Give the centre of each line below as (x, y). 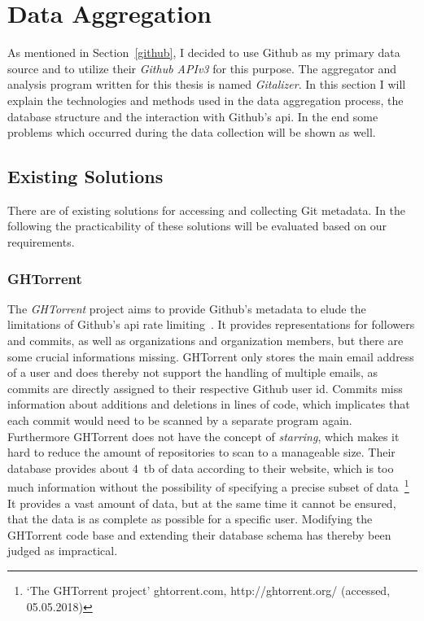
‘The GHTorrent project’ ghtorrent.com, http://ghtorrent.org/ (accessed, (208, 590)
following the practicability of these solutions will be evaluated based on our (197, 226)
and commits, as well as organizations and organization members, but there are (205, 341)
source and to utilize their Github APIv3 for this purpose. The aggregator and (202, 68)
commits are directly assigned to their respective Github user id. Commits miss (205, 388)
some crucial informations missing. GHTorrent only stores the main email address (211, 356)
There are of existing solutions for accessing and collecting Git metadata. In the (207, 210)
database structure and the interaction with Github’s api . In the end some (193, 116)
